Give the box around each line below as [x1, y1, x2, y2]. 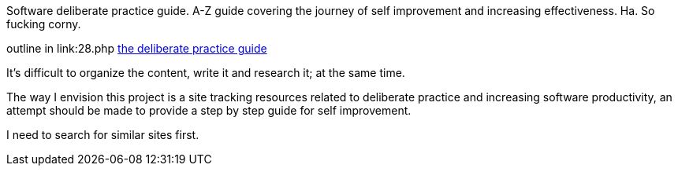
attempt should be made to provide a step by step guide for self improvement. [6, 104, 412, 117]
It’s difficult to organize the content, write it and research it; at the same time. [6, 66, 405, 79]
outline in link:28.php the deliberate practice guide [6, 42, 267, 55]
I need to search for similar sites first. [6, 128, 199, 141]
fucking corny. [6, 17, 81, 31]
